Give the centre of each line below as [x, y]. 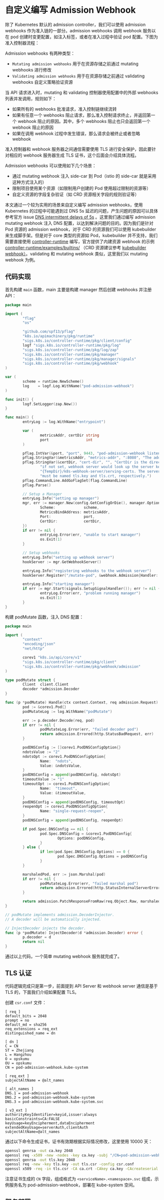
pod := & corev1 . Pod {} [45, 707]
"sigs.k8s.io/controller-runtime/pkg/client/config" [77, 341]
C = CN [12, 1046]
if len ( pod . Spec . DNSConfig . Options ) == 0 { [85, 852]
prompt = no [17, 1020]
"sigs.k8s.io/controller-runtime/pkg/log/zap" [71, 350]
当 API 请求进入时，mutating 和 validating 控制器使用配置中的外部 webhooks [82, 92]
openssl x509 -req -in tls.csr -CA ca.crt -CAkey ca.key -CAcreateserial [82, 1169]
